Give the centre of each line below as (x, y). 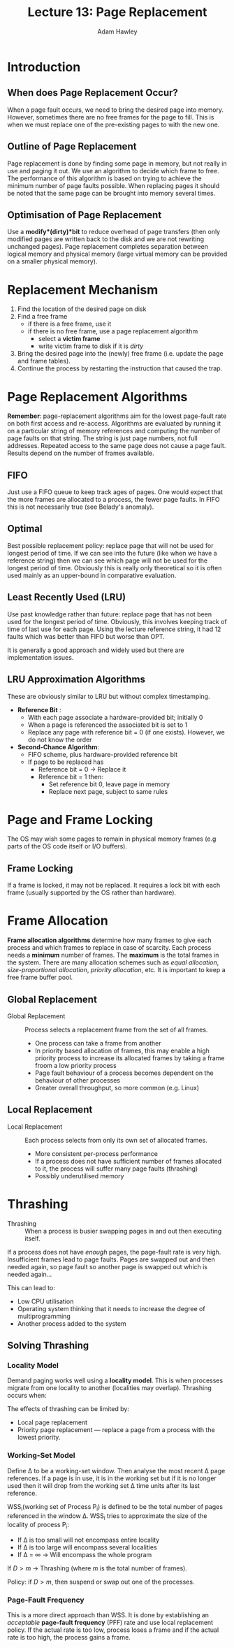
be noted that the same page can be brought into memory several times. (111, 193)
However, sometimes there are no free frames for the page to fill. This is (111, 117)
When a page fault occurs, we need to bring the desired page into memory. (116, 110)
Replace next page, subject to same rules (108, 791)
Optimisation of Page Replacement (85, 215)
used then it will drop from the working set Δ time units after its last (104, 1485)
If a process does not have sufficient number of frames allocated (128, 1161)
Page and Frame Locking (80, 819)
